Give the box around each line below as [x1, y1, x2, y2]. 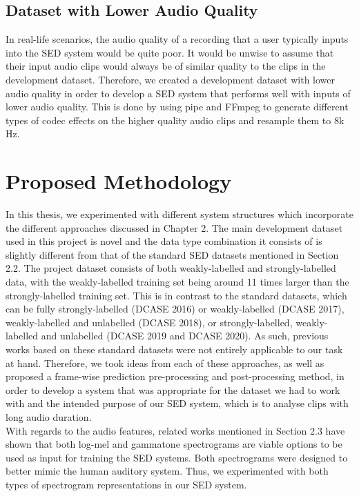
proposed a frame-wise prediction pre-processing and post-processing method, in [6, 369, 345, 384]
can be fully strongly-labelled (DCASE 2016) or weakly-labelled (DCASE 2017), [6, 301, 345, 316]
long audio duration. [6, 409, 92, 424]
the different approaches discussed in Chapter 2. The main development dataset [6, 220, 343, 235]
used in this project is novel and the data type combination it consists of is [6, 234, 322, 248]
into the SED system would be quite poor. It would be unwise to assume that [6, 45, 334, 59]
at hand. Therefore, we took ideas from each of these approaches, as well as [6, 355, 324, 370]
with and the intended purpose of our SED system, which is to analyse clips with [6, 396, 349, 410]
